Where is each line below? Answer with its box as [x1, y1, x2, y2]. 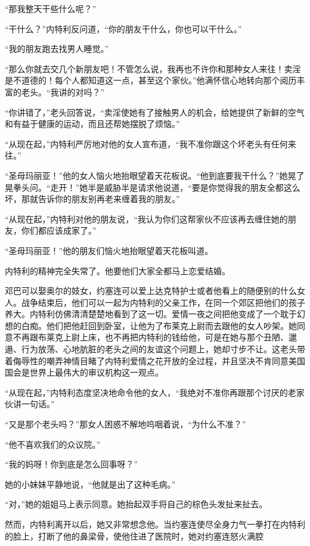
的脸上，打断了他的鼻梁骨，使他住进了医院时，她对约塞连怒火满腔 [5, 529, 263, 542]
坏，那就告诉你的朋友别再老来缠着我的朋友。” [5, 193, 180, 205]
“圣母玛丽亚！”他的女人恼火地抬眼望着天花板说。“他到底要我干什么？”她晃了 [5, 169, 305, 181]
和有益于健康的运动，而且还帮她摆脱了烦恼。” [5, 117, 180, 130]
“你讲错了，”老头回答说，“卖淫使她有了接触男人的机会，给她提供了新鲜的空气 [5, 106, 305, 118]
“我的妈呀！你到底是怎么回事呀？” [5, 458, 138, 470]
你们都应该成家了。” [21, 224, 97, 237]
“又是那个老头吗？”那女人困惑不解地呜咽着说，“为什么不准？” [5, 418, 246, 430]
